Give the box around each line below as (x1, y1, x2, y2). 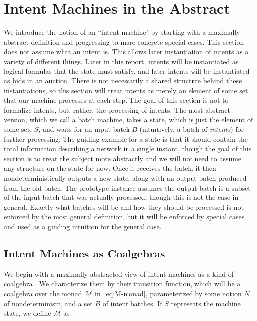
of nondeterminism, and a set (4, 298, 93, 308)
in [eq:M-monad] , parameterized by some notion (94, 288, 242, 298)
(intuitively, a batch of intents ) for (139, 124, 244, 134)
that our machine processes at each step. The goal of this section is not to (4, 95, 229, 105)
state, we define (4, 308, 51, 318)
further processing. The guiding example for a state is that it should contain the (4, 133, 248, 144)
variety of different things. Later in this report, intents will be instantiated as (4, 56, 239, 66)
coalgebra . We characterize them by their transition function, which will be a (4, 278, 241, 289)
